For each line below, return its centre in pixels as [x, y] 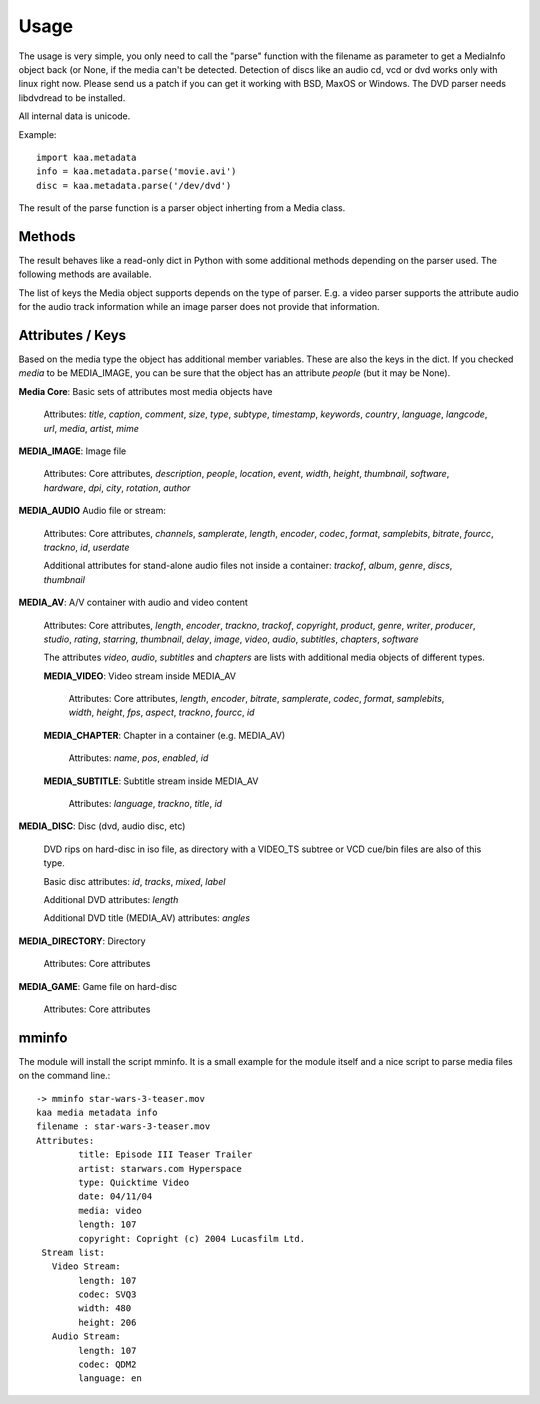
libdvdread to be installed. [72, 97]
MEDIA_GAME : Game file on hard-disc [98, 986]
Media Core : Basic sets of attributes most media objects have [145, 391]
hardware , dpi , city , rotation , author [117, 487]
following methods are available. [85, 274]
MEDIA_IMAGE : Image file [72, 451]
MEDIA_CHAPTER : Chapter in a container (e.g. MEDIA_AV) [164, 735]
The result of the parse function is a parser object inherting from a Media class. [182, 208]
